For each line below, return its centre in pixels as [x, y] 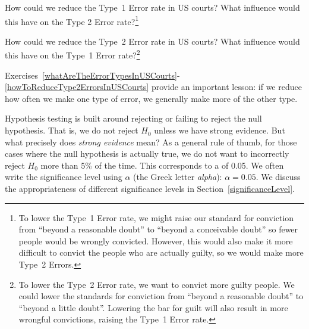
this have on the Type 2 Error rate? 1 [72, 20]
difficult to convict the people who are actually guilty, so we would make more [161, 252]
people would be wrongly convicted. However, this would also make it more [156, 240]
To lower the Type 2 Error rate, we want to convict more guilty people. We [157, 284]
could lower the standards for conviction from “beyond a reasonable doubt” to [161, 296]
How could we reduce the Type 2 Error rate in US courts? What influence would [152, 41]
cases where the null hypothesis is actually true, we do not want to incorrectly [147, 153]
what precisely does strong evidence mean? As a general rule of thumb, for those [151, 142]
